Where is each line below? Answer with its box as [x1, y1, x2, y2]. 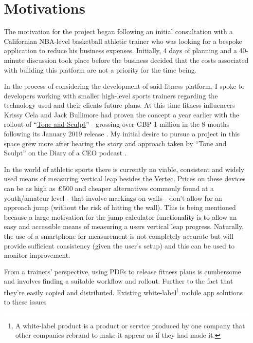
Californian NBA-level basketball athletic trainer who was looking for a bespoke [4, 36, 242, 46]
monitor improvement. [4, 250, 71, 260]
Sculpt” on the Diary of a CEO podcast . [4, 148, 126, 158]
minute [4, 55, 25, 65]
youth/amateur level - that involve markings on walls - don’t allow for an [4, 192, 222, 203]
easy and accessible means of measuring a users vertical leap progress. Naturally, [4, 221, 244, 231]
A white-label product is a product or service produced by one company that [15, 320, 245, 330]
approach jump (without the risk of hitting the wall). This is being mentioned [4, 202, 236, 212]
